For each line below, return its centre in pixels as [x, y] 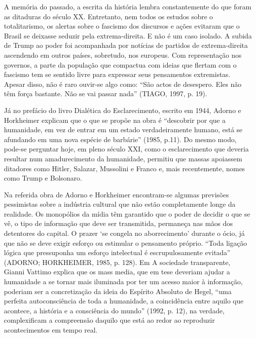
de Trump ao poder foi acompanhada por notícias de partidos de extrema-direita [126, 45]
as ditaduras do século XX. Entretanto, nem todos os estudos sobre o [109, 16]
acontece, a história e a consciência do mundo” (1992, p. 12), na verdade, [114, 310]
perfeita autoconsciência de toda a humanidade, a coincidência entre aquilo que [124, 301]
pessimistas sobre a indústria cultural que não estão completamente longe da [120, 204]
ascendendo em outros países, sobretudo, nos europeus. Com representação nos [123, 55]
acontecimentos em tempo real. [51, 330]
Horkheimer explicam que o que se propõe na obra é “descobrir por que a [115, 120]
